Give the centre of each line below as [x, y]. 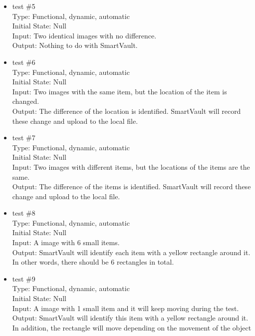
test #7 [24, 138]
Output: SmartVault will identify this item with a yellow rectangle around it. [130, 318]
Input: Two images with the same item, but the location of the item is [120, 91]
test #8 [24, 213]
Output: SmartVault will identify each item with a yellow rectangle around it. [131, 252]
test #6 [24, 62]
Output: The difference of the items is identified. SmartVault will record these [131, 186]
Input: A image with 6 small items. [66, 242]
